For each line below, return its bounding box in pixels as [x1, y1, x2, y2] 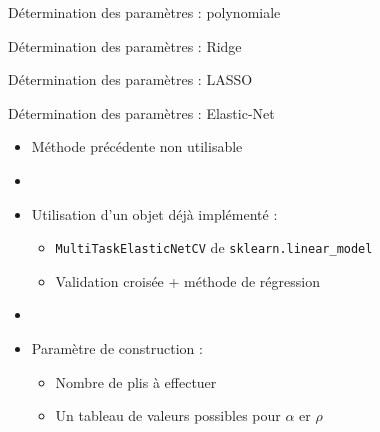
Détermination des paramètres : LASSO [8, 69, 253, 90]
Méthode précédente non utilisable [31, 136, 243, 157]
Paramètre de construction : [31, 338, 203, 358]
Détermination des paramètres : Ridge [8, 35, 242, 56]
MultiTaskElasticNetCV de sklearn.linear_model [55, 237, 373, 258]
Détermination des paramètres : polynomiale [8, 2, 281, 22]
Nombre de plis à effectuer [55, 371, 217, 392]
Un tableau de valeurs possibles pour [55, 405, 281, 426]
